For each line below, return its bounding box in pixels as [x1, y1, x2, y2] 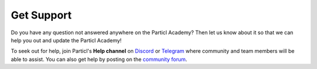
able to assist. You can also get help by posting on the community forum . [11, 56, 187, 63]
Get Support [11, 9, 72, 21]
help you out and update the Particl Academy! [11, 37, 122, 43]
